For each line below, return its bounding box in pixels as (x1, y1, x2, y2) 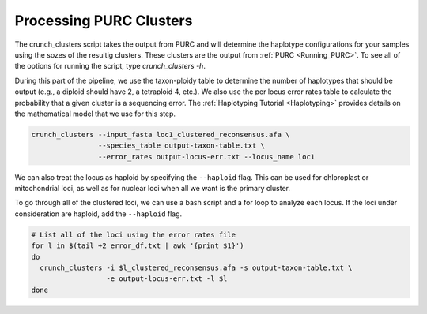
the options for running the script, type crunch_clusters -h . (14, 62, 206, 71)
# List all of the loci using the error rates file (31, 230, 236, 239)
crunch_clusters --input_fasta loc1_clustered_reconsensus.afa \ (31, 130, 290, 139)
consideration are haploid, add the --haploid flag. (14, 209, 183, 219)
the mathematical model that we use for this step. (14, 109, 176, 118)
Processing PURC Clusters (14, 12, 193, 29)
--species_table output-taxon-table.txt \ (97, 141, 265, 150)
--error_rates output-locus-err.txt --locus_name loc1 (97, 152, 316, 161)
